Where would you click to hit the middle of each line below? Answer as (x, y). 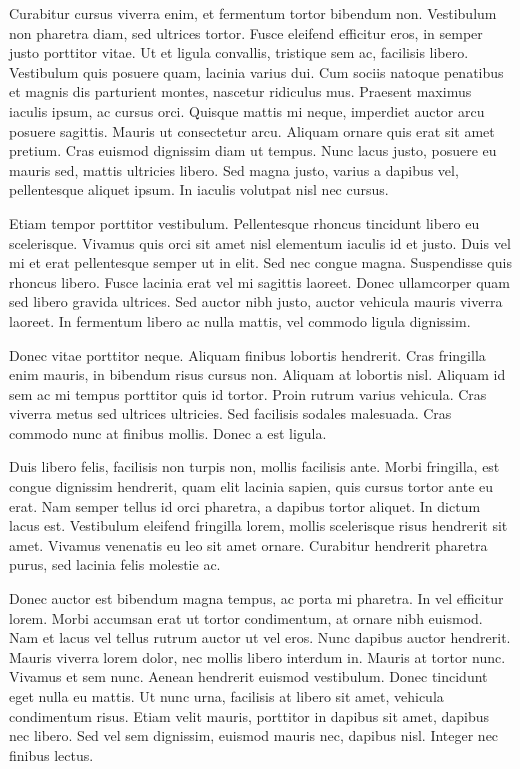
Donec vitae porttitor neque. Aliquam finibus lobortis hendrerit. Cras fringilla (247, 354)
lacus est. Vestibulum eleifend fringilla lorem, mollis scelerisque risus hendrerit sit (258, 525)
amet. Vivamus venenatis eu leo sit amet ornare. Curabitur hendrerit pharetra (248, 544)
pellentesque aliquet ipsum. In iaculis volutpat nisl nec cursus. (199, 189)
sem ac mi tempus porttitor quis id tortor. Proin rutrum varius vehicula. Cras (248, 393)
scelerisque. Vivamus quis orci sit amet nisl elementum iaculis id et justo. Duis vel (260, 242)
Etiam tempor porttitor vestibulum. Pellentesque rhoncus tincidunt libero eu (244, 222)
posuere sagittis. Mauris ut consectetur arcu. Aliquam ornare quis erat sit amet (252, 130)
